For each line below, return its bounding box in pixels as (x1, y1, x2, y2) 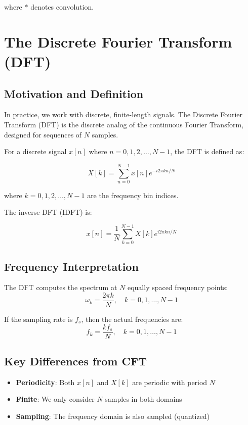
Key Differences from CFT (4, 353, 147, 369)
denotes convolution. (30, 2, 94, 12)
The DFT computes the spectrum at (4, 282, 117, 293)
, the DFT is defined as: (170, 146, 244, 157)
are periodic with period (132, 376, 208, 387)
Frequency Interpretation (4, 258, 139, 274)
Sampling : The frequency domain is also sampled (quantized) (16, 411, 210, 421)
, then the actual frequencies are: (81, 314, 183, 324)
